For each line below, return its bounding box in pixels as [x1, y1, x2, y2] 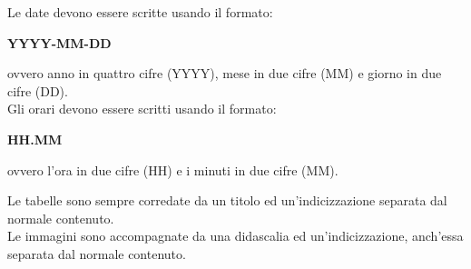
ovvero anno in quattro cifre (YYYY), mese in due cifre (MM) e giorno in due [7, 64, 442, 83]
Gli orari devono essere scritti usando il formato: [7, 99, 277, 118]
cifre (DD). [7, 81, 68, 100]
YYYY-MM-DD [7, 33, 112, 52]
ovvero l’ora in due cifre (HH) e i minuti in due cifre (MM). [7, 160, 339, 179]
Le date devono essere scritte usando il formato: [7, 3, 273, 21]
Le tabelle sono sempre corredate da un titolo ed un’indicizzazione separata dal [7, 191, 447, 210]
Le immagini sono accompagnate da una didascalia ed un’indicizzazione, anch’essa [7, 226, 464, 245]
